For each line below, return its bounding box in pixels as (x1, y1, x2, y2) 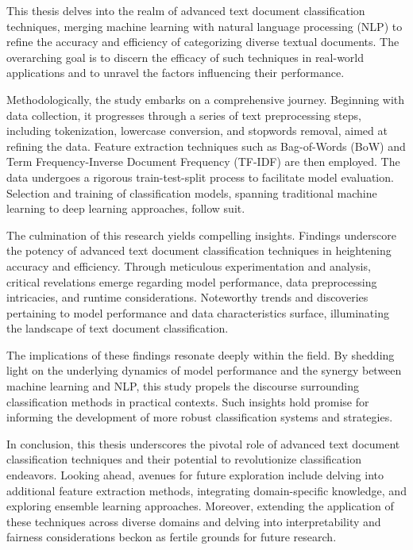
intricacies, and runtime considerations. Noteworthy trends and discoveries (6, 289, 369, 306)
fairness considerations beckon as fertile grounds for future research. (6, 529, 337, 545)
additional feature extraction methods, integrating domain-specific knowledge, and (6, 482, 407, 498)
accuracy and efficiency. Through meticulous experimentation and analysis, (6, 257, 371, 274)
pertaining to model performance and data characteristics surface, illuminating (6, 304, 389, 321)
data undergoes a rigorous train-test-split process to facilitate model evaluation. (6, 168, 394, 185)
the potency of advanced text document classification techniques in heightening (6, 242, 392, 259)
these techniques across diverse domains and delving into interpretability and (6, 513, 381, 529)
